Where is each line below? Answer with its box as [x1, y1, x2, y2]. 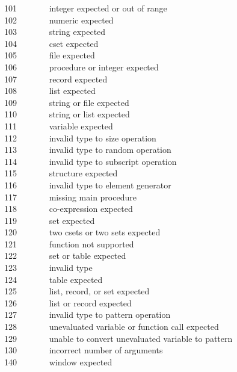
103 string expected [4, 25, 106, 38]
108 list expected [4, 84, 96, 97]
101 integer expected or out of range [4, 2, 167, 14]
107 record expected [4, 72, 108, 85]
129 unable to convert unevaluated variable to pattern [4, 332, 233, 344]
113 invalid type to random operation [4, 143, 171, 156]
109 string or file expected [4, 96, 129, 108]
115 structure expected [4, 167, 118, 179]
